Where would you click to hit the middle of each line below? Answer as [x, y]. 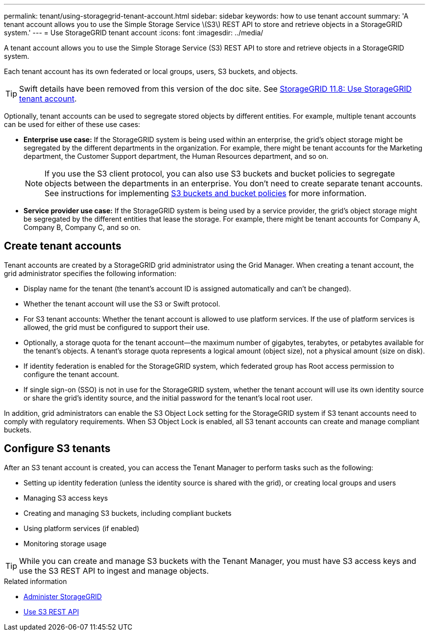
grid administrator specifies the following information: [90, 273]
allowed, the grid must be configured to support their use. [117, 327]
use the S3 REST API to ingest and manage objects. [114, 571]
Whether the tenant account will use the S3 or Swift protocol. [122, 304]
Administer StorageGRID [63, 596]
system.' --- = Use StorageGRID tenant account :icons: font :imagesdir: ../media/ [134, 33]
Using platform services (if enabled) [82, 528]
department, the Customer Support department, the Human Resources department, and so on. [176, 156]
